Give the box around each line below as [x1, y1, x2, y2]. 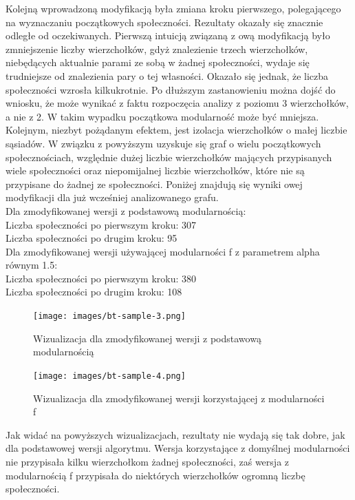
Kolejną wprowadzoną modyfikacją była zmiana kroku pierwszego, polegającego [6, 1, 341, 15]
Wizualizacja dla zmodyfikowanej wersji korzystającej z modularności [33, 390, 325, 405]
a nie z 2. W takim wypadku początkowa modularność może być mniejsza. [6, 109, 319, 123]
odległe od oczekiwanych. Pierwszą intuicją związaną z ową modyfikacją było [6, 28, 330, 43]
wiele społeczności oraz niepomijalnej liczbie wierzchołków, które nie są [6, 163, 305, 178]
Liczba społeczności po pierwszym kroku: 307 [6, 217, 197, 231]
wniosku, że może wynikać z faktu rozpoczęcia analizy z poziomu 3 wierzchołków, [6, 96, 349, 110]
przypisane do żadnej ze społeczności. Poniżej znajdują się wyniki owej [6, 176, 303, 191]
